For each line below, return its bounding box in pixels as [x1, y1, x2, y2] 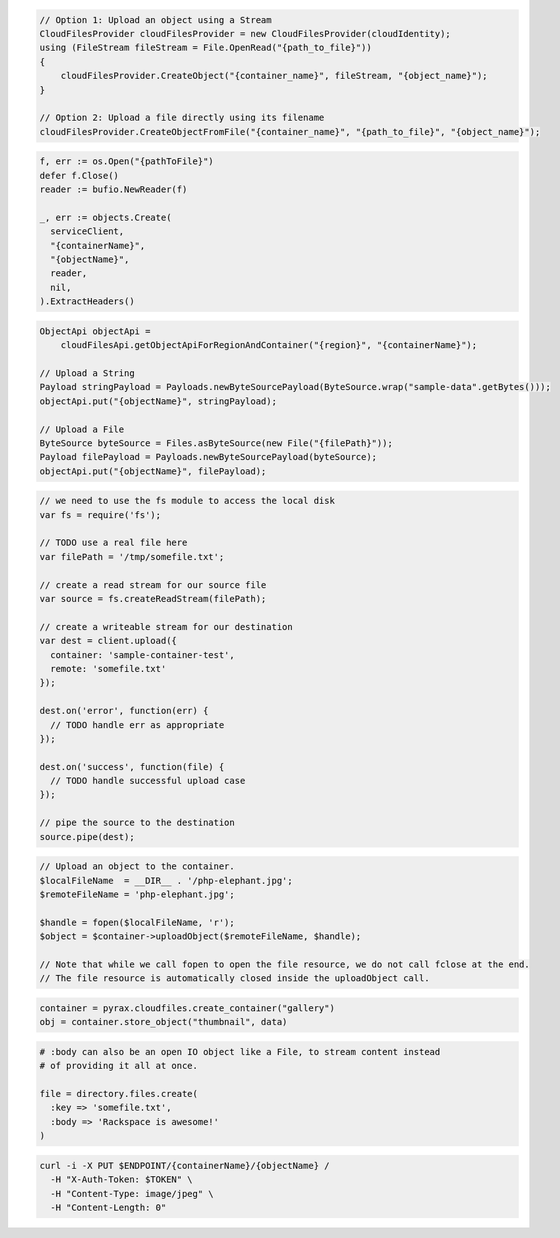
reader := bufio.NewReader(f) [39, 184, 188, 195]
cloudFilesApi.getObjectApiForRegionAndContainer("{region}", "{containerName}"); [60, 340, 478, 351]
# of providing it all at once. [39, 1060, 199, 1072]
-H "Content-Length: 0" [50, 1201, 167, 1213]
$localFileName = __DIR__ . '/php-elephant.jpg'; [39, 875, 294, 886]
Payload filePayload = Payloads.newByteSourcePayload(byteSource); [39, 451, 378, 463]
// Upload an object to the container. [39, 861, 235, 872]
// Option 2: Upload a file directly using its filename [39, 112, 325, 124]
